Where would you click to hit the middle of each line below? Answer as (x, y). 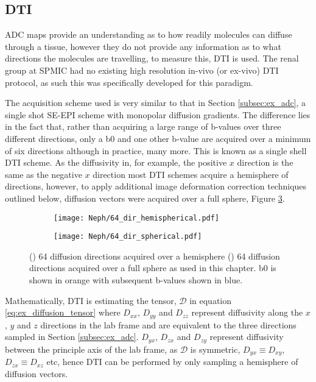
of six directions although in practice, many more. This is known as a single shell (156, 150)
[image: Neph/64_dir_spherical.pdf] (128, 237)
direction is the (265, 162)
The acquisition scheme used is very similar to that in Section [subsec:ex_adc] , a (156, 103)
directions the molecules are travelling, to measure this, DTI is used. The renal (152, 58)
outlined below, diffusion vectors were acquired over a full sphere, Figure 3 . (145, 198)
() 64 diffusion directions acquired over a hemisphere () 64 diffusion (155, 256)
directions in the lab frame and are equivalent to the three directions (168, 324)
